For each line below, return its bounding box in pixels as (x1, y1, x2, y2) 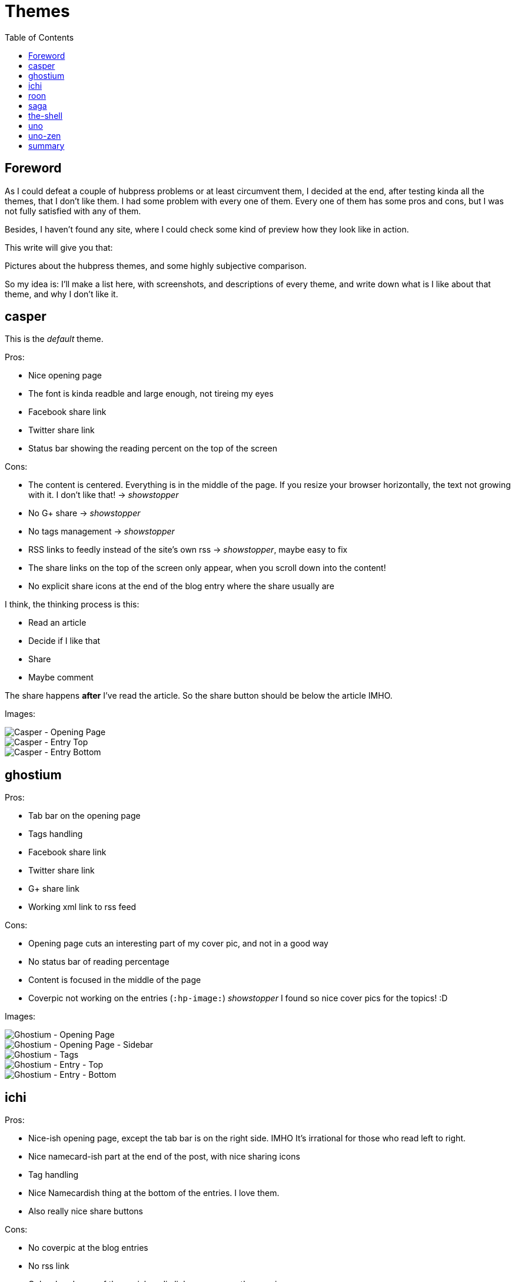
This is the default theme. (5, 334, 104, 344)
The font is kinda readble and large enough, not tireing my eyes (28, 388, 274, 399)
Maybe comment (28, 672, 94, 683)
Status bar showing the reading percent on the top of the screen (28, 443, 277, 454)
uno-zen (28, 130, 61, 141)
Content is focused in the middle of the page (28, 975, 201, 985)
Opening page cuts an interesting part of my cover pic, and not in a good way (28, 938, 328, 949)
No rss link (28, 1261, 69, 1271)
